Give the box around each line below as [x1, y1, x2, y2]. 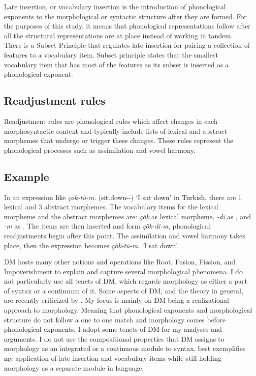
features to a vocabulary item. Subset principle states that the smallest [4, 49, 218, 59]
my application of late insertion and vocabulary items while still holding [4, 353, 222, 363]
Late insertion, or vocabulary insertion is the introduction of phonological [4, 1, 226, 11]
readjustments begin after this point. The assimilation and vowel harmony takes [4, 230, 245, 240]
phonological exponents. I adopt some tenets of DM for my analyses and [4, 324, 222, 334]
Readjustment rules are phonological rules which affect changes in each [4, 116, 218, 126]
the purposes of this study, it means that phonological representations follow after [4, 21, 251, 31]
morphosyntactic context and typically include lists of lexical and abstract [4, 125, 227, 136]
